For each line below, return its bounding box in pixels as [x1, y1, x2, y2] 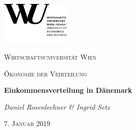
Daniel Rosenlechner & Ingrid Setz [4, 101, 110, 112]
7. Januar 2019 [4, 118, 50, 129]
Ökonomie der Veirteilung [4, 68, 87, 78]
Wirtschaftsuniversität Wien [4, 52, 97, 62]
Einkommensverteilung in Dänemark [4, 85, 133, 95]
